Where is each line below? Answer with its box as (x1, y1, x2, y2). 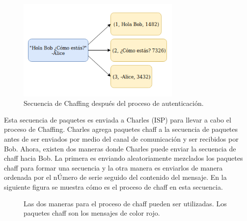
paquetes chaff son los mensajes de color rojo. (24, 208, 160, 218)
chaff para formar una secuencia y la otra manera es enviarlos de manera (4, 162, 223, 172)
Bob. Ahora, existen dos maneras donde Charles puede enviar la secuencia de (4, 143, 236, 153)
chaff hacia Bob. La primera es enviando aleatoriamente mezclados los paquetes (4, 153, 243, 163)
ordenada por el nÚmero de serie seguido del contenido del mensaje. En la (4, 172, 227, 182)
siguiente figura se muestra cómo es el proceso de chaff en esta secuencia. (4, 181, 223, 192)
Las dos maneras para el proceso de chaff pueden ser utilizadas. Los (24, 198, 227, 208)
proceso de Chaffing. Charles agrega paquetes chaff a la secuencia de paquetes (4, 124, 238, 134)
